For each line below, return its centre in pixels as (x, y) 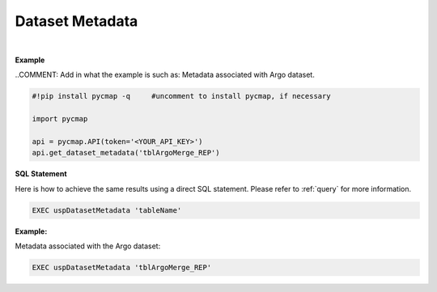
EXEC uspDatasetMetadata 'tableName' (107, 210)
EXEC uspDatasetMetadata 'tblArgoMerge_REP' (122, 267)
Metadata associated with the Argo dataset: (88, 246)
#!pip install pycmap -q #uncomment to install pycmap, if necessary (181, 96)
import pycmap (60, 119)
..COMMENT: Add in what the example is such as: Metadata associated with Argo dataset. (165, 75)
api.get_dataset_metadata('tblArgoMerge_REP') (126, 153)
